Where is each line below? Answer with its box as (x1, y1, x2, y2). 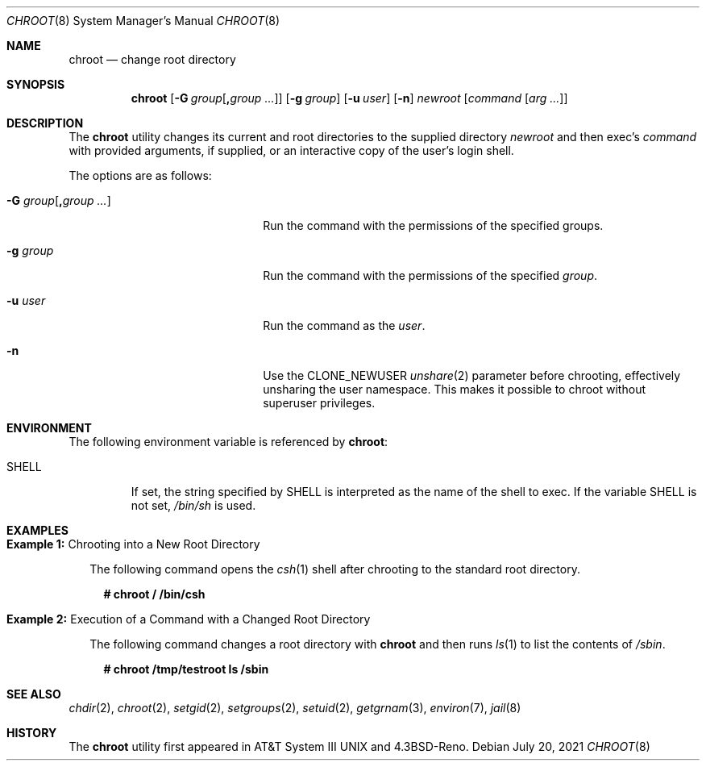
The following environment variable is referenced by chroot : (69, 435, 388, 448)
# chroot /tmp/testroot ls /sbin (103, 662, 269, 676)
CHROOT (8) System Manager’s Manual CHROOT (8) (6, 14, 280, 27)
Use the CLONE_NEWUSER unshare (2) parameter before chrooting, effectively (263, 369, 681, 382)
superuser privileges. (263, 396, 376, 410)
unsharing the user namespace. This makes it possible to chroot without (263, 382, 646, 396)
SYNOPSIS (6, 77, 65, 91)
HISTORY (6, 726, 57, 740)
